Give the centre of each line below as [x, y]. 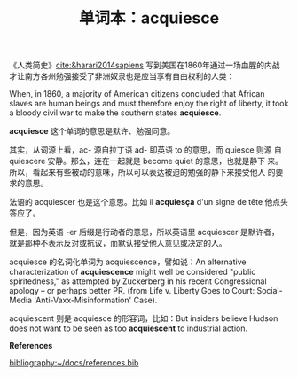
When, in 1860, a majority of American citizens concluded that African [137, 94]
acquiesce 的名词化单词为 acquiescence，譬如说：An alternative [128, 262]
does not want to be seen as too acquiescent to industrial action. [129, 328]
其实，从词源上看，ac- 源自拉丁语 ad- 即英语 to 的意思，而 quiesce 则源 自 [145, 150]
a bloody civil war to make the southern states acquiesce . [115, 113]
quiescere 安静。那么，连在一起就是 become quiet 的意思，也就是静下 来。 [146, 161]
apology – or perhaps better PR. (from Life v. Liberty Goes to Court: [132, 291]
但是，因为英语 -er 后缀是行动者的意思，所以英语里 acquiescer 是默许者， [144, 232]
